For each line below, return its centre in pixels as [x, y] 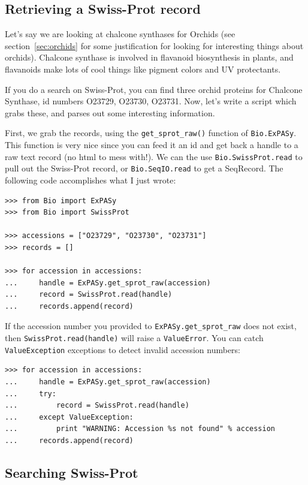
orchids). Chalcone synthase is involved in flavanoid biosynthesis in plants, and [149, 57]
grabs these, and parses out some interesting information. [110, 112]
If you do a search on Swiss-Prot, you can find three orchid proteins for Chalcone [154, 89]
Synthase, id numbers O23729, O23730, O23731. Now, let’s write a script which [151, 101]
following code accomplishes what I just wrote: [90, 180]
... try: [31, 394]
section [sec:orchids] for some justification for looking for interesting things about [154, 45]
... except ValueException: [69, 417]
